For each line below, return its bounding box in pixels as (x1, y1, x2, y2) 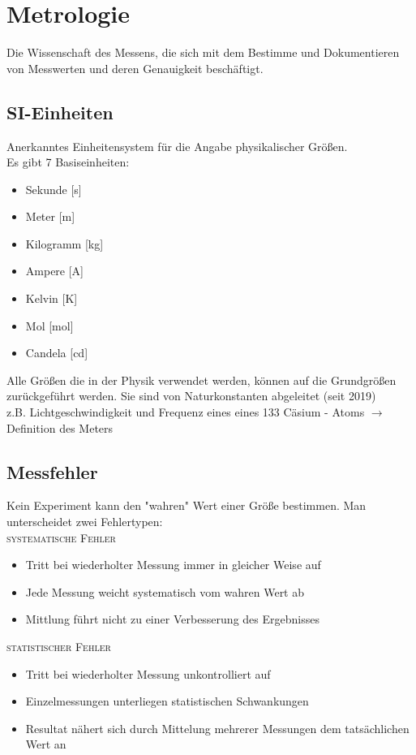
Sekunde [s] (25, 180, 82, 197)
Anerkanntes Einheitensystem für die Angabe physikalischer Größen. (6, 137, 348, 154)
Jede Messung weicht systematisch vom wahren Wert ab (25, 583, 305, 600)
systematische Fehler (6, 528, 116, 546)
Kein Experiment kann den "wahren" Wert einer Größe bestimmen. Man (6, 497, 367, 514)
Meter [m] (25, 208, 75, 225)
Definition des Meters (6, 419, 114, 436)
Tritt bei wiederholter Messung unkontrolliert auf (25, 665, 271, 682)
